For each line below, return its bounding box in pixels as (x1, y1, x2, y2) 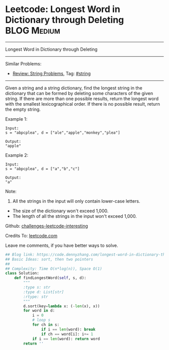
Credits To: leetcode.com (5, 232, 58, 238)
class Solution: (5, 271, 39, 276)
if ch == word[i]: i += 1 (41, 331, 94, 336)
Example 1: (5, 116, 28, 122)
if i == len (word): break (41, 327, 96, 332)
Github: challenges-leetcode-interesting (5, 223, 88, 229)
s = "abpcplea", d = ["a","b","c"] (5, 166, 80, 171)
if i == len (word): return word (32, 336, 100, 341)
